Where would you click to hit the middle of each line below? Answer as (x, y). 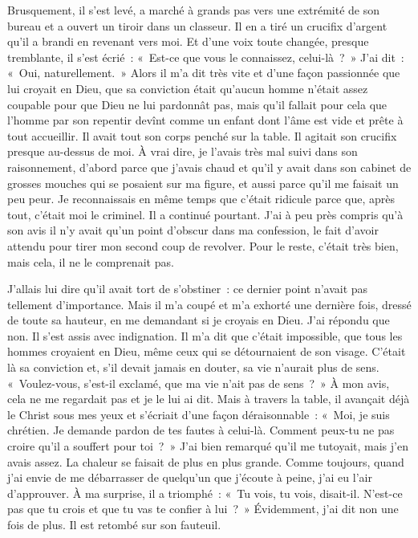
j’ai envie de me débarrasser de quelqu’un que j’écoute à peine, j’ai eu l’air (190, 477)
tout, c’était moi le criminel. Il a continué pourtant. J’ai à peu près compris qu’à (205, 214)
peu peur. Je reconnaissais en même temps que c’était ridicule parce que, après (201, 199)
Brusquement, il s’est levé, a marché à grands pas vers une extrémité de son (194, 10)
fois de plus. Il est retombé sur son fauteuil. (114, 524)
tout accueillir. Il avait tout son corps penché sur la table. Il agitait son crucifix (202, 135)
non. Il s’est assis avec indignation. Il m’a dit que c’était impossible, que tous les (205, 335)
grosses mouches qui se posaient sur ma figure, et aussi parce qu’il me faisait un (203, 183)
